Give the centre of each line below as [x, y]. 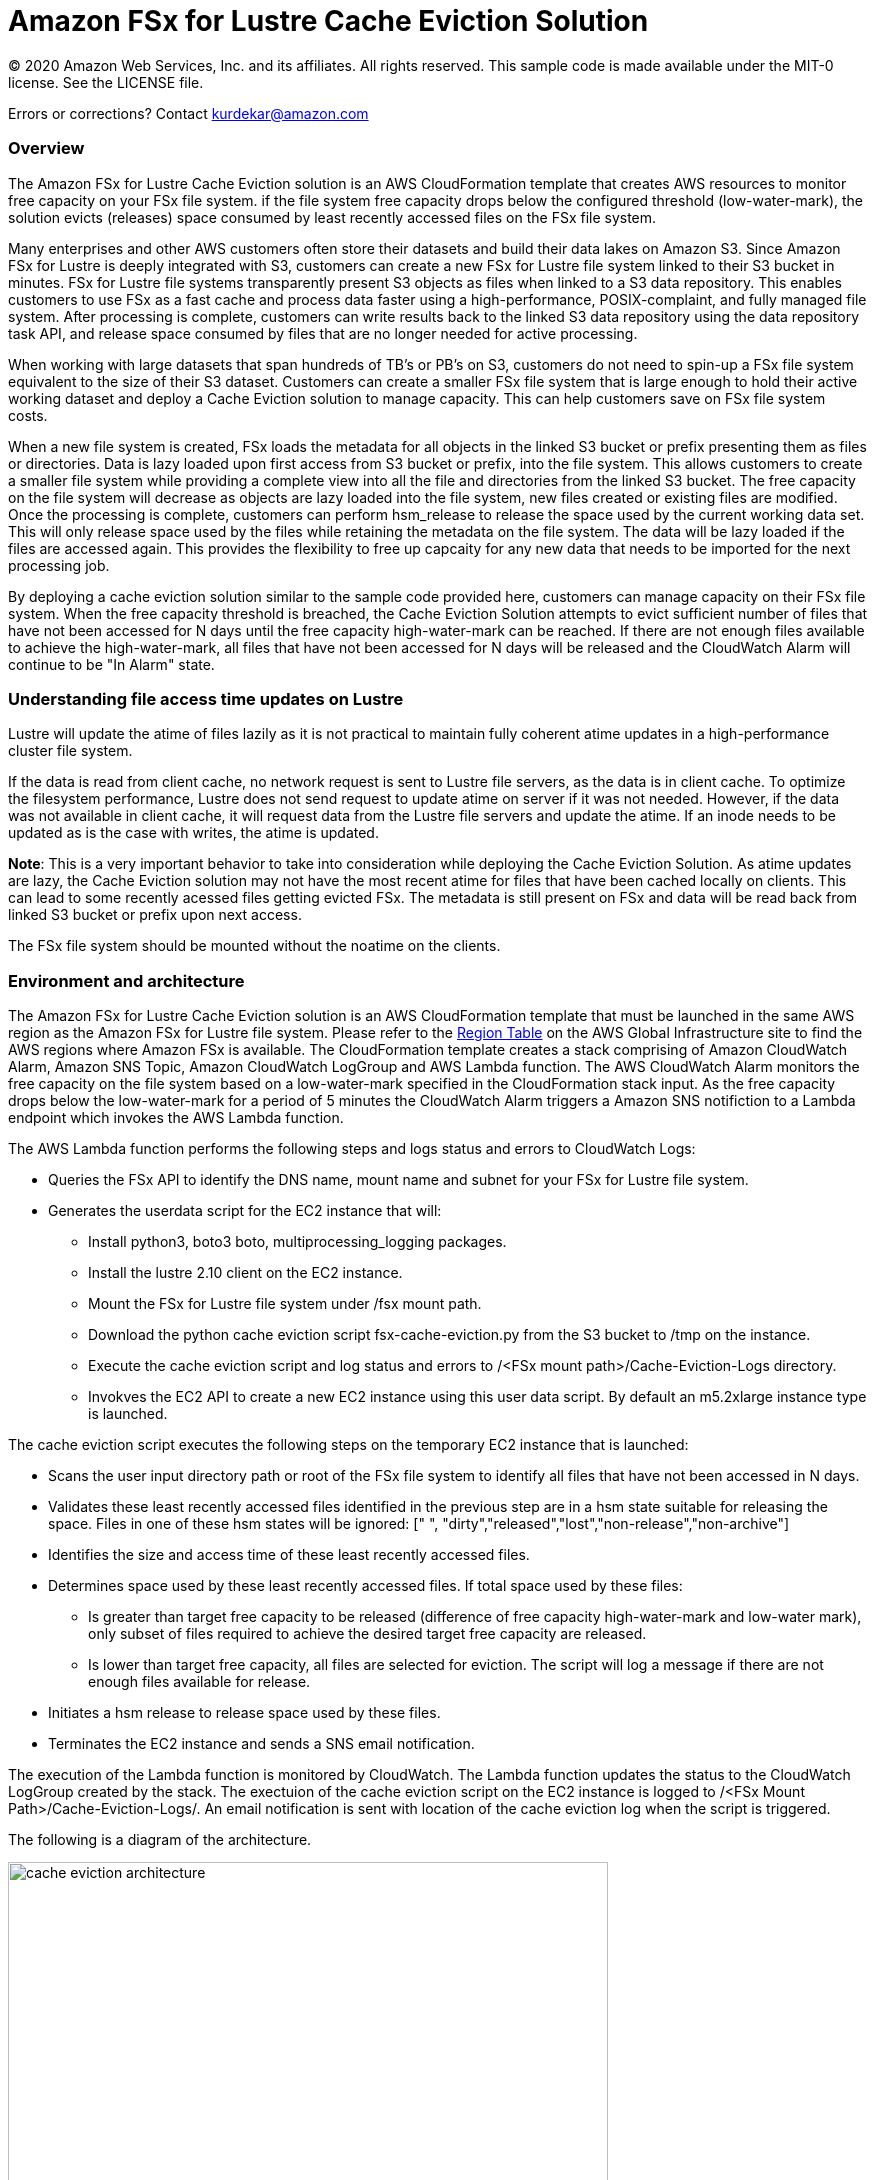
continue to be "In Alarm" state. [111, 664]
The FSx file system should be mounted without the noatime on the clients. [254, 946]
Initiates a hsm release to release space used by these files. [244, 1712]
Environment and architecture [126, 980]
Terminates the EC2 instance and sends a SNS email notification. [261, 1743]
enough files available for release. [199, 1681]
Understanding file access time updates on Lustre [206, 698]
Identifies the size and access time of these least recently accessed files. [289, 1554]
